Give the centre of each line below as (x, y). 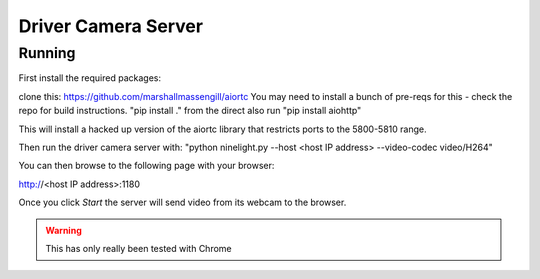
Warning (63, 230)
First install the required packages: (90, 78)
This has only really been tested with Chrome (138, 248)
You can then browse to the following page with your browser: (146, 166)
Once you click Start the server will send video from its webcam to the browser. (182, 202)
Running (47, 53)
